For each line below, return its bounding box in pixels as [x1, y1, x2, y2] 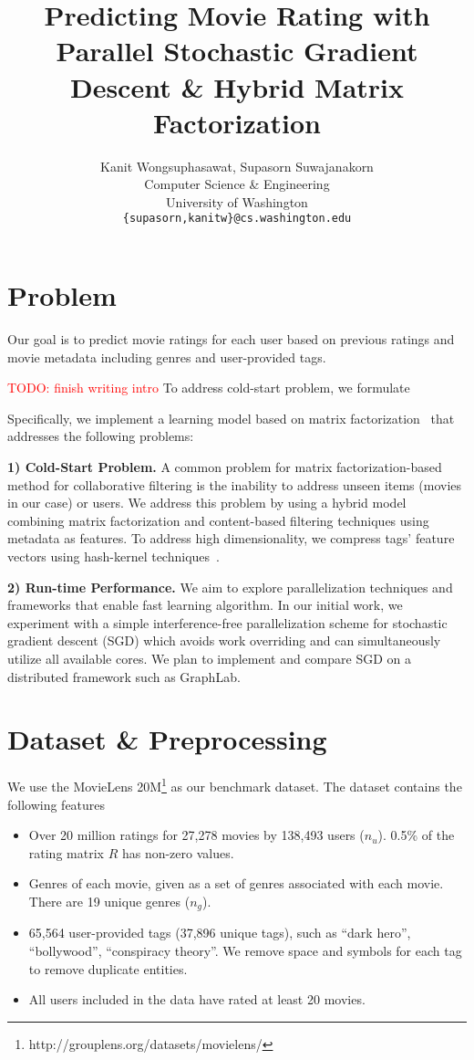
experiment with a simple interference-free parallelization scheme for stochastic [7, 613, 448, 632]
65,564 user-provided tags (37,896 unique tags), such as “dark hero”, [28, 923, 411, 942]
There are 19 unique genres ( [28, 891, 191, 910]
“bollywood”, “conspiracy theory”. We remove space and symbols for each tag [28, 940, 462, 960]
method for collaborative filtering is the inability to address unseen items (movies [7, 475, 462, 494]
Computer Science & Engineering [144, 174, 330, 194]
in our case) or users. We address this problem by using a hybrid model [7, 493, 407, 512]
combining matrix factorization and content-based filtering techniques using [7, 510, 429, 530]
